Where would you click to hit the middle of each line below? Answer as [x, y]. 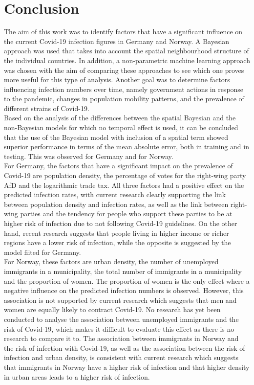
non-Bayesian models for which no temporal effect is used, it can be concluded [121, 127]
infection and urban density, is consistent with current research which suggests [121, 357]
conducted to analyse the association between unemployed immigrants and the [121, 319]
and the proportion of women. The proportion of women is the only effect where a [127, 281]
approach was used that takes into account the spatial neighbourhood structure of [127, 51]
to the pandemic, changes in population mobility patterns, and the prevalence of [124, 99]
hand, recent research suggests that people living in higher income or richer [116, 233]
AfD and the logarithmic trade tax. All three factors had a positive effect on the [124, 185]
